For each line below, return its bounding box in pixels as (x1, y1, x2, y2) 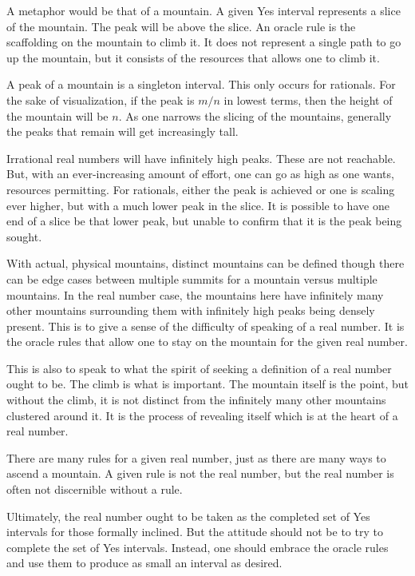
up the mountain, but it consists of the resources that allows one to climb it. (6, 49, 380, 66)
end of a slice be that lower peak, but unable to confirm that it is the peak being (6, 213, 402, 229)
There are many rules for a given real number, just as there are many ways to (6, 449, 386, 466)
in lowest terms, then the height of (223, 91, 393, 108)
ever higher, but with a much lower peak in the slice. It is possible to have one (6, 197, 389, 213)
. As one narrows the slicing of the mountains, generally (118, 107, 392, 124)
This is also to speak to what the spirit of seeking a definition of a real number (6, 360, 392, 376)
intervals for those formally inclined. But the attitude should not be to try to (6, 523, 383, 540)
